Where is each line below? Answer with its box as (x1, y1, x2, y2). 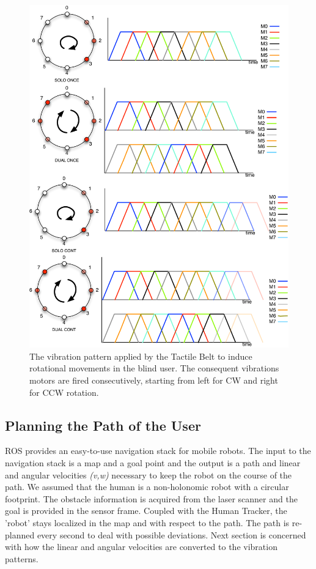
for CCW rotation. (29, 385, 99, 398)
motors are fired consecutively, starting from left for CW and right (29, 374, 278, 386)
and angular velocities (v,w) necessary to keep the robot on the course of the (5, 468, 292, 481)
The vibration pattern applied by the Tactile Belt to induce (29, 349, 252, 362)
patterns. (5, 552, 39, 565)
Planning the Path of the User (5, 415, 201, 434)
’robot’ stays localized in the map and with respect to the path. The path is (5, 516, 290, 529)
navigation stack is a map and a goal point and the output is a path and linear (5, 456, 301, 469)
